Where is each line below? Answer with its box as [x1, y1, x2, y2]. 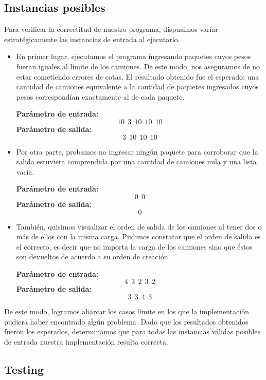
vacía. [16, 166, 34, 177]
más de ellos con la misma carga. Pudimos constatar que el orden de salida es [16, 231, 261, 242]
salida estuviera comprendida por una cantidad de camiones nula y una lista [16, 156, 257, 167]
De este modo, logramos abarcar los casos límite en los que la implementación [4, 306, 249, 317]
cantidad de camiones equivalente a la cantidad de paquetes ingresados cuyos [16, 81, 259, 92]
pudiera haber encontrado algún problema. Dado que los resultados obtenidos [4, 316, 249, 327]
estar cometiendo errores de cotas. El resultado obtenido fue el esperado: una [16, 71, 259, 82]
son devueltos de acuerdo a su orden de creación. [16, 251, 170, 262]
